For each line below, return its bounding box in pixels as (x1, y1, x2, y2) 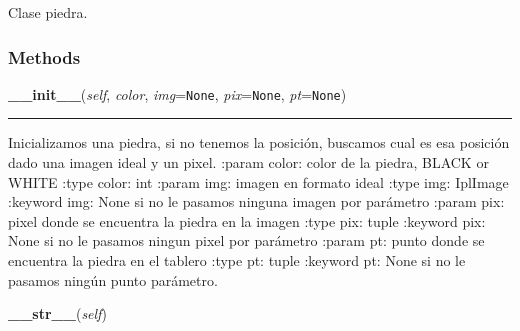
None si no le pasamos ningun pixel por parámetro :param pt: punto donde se (8, 230, 485, 251)
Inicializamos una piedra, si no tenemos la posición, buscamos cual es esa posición (8, 132, 510, 153)
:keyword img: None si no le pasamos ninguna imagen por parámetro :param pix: (8, 191, 505, 212)
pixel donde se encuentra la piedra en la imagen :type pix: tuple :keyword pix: (8, 210, 486, 231)
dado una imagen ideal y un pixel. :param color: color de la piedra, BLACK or (8, 152, 489, 173)
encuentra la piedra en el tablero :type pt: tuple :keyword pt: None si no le (8, 250, 466, 271)
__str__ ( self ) (8, 303, 107, 324)
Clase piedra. (8, 2, 88, 22)
